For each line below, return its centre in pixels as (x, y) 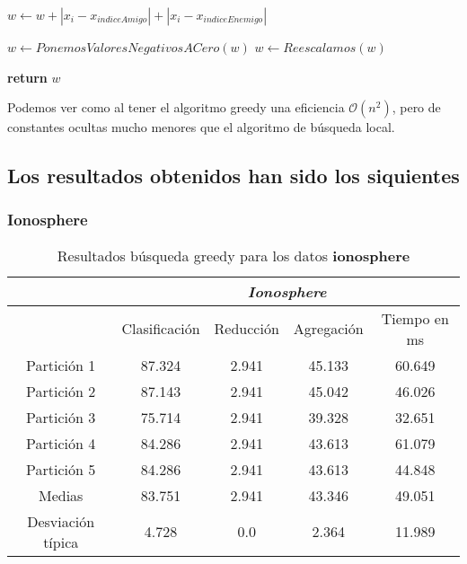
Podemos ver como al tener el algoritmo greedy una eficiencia (176, 107)
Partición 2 (61, 391)
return (27, 77)
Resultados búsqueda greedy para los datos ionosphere (233, 255)
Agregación (328, 329)
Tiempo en (415, 318)
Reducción (247, 329)
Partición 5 (61, 469)
